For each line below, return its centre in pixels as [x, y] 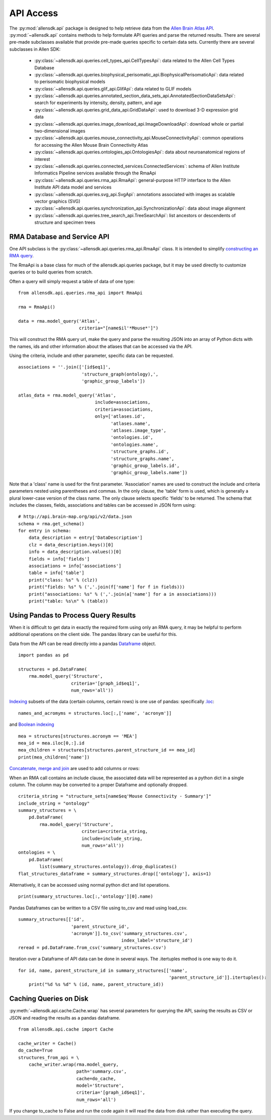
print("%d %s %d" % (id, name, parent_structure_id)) [96, 985]
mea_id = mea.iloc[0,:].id [51, 743]
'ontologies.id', [132, 438]
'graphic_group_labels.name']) [149, 473]
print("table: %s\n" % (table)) [68, 601]
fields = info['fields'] [59, 559]
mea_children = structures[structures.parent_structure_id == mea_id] [107, 750]
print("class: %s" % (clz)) [63, 580]
